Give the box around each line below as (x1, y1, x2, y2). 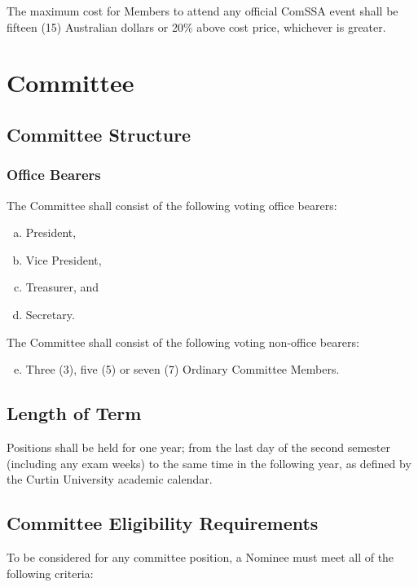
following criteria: (7, 564, 94, 581)
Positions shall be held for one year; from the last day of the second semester (7, 438, 391, 455)
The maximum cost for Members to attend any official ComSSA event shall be (7, 2, 398, 19)
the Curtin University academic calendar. (7, 471, 213, 488)
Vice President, (25, 251, 102, 268)
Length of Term (7, 401, 142, 426)
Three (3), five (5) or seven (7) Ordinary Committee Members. (25, 361, 340, 378)
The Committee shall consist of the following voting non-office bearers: (7, 333, 359, 350)
